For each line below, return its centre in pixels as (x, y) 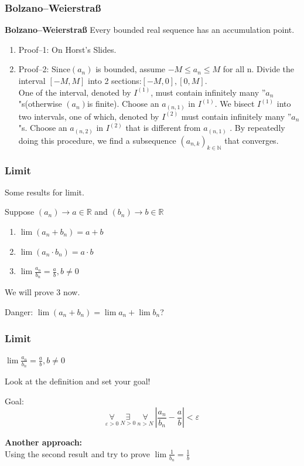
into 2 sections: (115, 80)
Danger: (19, 312)
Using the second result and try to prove (78, 453)
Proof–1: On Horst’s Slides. (67, 49)
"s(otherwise (40, 104)
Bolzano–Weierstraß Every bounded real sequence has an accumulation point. (150, 30)
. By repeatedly (257, 128)
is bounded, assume (131, 69)
